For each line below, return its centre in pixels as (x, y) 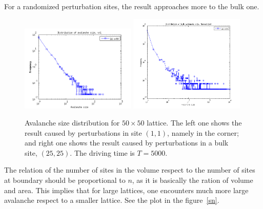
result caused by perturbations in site (83, 132)
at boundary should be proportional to (65, 180)
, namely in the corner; (203, 132)
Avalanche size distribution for (72, 123)
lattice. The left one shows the (194, 123)
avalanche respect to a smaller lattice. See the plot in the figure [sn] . (112, 200)
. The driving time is (102, 152)
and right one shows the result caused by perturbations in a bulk (127, 143)
